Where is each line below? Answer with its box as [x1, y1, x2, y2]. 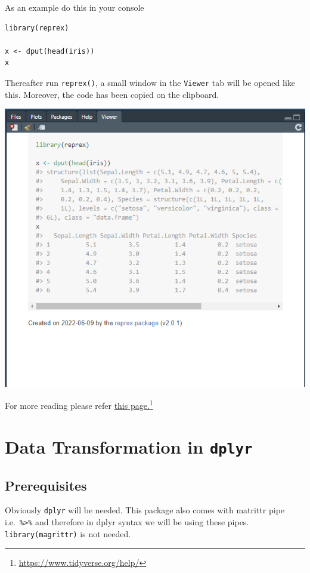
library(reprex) [5, 23, 69, 32]
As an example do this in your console [5, 1, 144, 13]
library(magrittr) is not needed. [5, 527, 131, 540]
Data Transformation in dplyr [5, 434, 253, 458]
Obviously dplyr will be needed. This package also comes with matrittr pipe [5, 504, 285, 516]
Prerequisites [5, 476, 87, 494]
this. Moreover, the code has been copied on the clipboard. [5, 88, 219, 100]
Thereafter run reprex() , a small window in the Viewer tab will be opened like [5, 76, 296, 88]
